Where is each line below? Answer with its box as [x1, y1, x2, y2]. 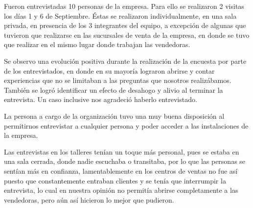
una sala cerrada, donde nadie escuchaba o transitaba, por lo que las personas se [4, 156, 246, 166]
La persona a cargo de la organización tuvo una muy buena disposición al [4, 110, 225, 121]
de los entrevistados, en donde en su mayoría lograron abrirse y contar [4, 65, 215, 76]
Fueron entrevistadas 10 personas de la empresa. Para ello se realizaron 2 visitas [4, 1, 244, 11]
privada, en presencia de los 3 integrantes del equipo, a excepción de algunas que [4, 20, 246, 30]
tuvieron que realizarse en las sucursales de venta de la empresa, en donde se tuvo [4, 29, 250, 40]
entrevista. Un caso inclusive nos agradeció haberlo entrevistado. [4, 94, 197, 104]
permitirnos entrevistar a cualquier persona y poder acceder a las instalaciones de [4, 120, 249, 130]
